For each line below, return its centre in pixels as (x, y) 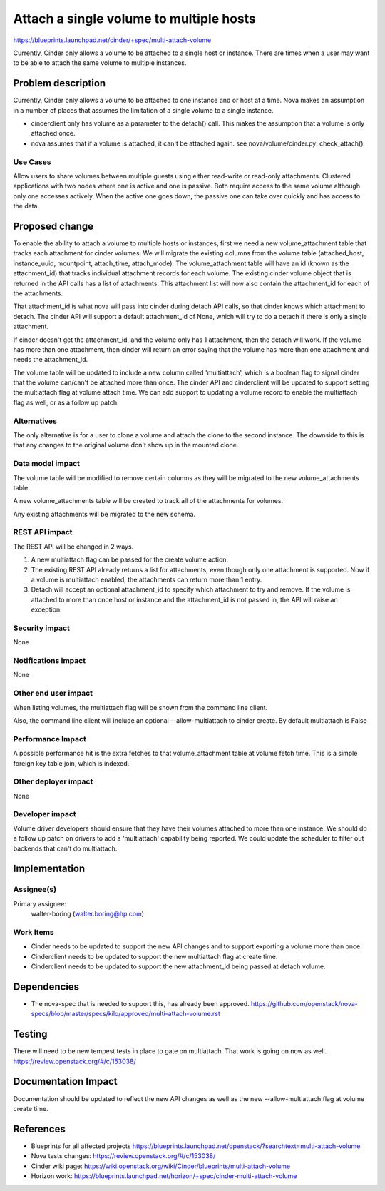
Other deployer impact (53, 781)
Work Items (34, 932)
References (39, 1129)
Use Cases (32, 162)
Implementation (49, 869)
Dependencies (46, 987)
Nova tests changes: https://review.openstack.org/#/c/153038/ (123, 1156)
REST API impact (43, 532)
